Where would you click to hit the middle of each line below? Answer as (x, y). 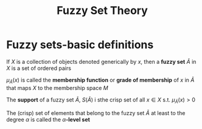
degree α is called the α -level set (48, 119)
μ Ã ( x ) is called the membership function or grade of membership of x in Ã (100, 81)
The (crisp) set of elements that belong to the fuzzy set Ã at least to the (96, 113)
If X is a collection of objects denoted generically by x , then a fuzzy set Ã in (101, 61)
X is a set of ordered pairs (39, 68)
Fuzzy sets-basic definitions (80, 45)
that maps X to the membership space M (57, 88)
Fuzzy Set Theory (102, 11)
